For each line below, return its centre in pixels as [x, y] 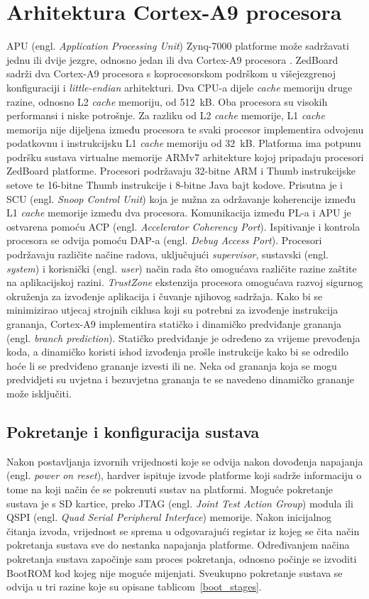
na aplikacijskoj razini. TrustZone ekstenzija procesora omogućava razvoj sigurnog [185, 282]
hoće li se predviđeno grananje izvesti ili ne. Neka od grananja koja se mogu [172, 365]
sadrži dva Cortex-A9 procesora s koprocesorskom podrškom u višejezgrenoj [171, 73]
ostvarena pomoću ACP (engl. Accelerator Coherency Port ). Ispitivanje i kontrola [183, 226]
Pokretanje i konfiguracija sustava [133, 431]
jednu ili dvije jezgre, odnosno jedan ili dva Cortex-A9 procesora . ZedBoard [172, 59]
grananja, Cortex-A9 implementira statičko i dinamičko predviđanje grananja [174, 324]
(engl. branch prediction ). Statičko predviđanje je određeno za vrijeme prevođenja [183, 337]
